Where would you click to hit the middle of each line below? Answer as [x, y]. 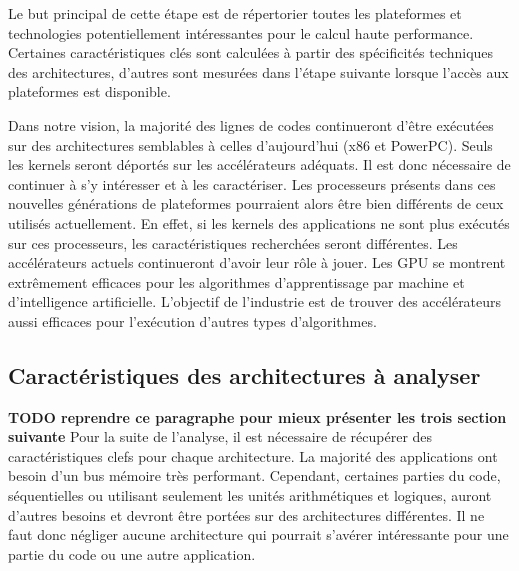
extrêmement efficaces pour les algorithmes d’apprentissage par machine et [236, 281]
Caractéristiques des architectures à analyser [244, 374]
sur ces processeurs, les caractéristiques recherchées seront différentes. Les [233, 242]
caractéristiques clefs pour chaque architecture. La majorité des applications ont [253, 455]
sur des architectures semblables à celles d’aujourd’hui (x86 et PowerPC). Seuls [250, 144]
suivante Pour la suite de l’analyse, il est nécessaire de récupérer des [220, 436]
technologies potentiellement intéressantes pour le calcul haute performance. [241, 32]
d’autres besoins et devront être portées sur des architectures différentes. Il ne [246, 514]
